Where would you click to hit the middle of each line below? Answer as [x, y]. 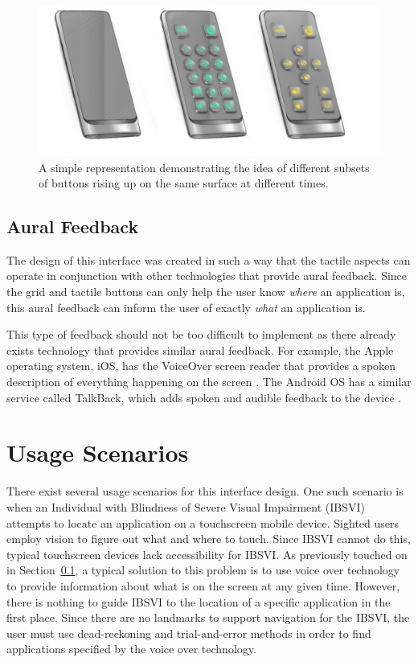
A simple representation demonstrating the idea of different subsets [204, 167]
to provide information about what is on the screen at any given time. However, [203, 585]
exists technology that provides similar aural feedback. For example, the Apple [200, 350]
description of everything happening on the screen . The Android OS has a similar [209, 382]
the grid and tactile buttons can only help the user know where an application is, [206, 292]
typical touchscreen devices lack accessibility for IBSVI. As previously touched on [207, 554]
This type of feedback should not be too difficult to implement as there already [201, 334]
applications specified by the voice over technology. [131, 649]
